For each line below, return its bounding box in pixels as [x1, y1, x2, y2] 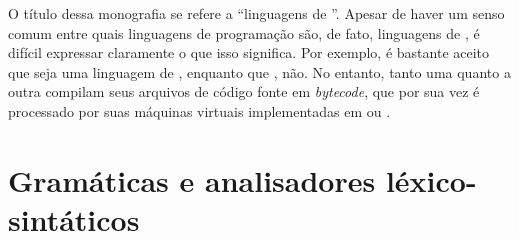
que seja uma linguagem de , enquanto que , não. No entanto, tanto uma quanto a [8, 61, 511, 82]
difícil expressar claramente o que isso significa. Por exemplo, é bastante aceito [8, 42, 490, 63]
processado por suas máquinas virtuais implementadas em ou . [8, 100, 391, 121]
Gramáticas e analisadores [8, 159, 376, 200]
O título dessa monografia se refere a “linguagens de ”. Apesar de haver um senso [8, 3, 505, 23]
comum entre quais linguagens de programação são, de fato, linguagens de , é [8, 22, 480, 43]
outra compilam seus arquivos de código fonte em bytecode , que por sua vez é [8, 81, 480, 102]
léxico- [385, 159, 477, 200]
